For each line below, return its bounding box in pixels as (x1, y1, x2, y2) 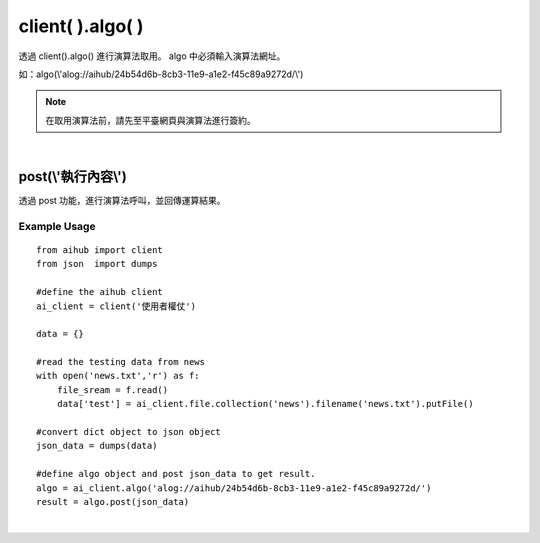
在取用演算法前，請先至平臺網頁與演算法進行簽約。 (45, 114, 256, 126)
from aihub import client (36, 244, 164, 255)
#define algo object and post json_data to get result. (36, 468, 316, 480)
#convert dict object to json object (36, 426, 222, 438)
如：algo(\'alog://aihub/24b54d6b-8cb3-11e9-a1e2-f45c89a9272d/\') (18, 68, 304, 80)
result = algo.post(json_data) (36, 496, 190, 507)
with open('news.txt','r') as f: (36, 370, 200, 382)
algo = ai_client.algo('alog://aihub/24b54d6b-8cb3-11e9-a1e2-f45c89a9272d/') (36, 482, 432, 494)
